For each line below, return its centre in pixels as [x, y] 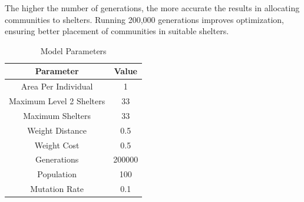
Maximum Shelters [57, 115]
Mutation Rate [57, 189]
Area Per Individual [57, 86]
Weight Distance [57, 130]
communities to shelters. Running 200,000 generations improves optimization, [144, 19]
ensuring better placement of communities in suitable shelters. [117, 31]
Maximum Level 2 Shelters [57, 101]
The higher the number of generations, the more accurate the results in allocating [152, 8]
